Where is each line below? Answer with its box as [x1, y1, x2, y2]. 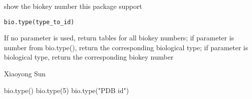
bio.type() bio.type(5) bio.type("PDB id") [4, 85, 129, 95]
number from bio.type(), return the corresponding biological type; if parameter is [4, 42, 248, 52]
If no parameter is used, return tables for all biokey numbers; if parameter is [4, 33, 234, 43]
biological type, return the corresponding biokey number [4, 52, 173, 62]
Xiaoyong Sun [4, 68, 46, 79]
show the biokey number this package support [4, 1, 142, 11]
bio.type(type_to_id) [4, 18, 75, 26]
